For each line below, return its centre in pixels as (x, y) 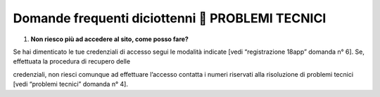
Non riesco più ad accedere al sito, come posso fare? (110, 39)
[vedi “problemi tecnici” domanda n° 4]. (70, 84)
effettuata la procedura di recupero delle (71, 61)
